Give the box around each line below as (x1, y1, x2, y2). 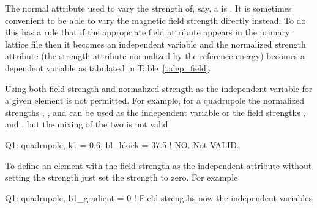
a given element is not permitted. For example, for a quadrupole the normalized (5, 94, 304, 107)
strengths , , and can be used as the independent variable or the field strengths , (5, 106, 306, 118)
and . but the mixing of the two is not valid (5, 118, 168, 131)
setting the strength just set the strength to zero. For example (5, 171, 238, 184)
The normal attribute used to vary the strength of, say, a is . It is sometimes (5, 2, 292, 14)
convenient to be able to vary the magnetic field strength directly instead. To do (5, 13, 306, 26)
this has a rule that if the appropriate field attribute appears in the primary (5, 26, 290, 38)
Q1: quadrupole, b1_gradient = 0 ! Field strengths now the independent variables (5, 191, 312, 204)
